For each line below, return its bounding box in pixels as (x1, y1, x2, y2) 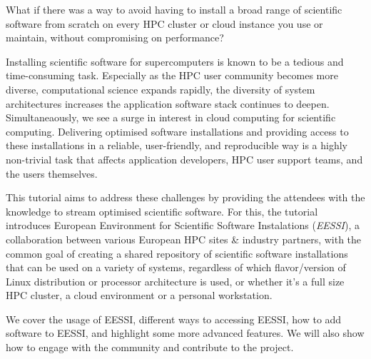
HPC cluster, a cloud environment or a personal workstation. (6, 288, 273, 303)
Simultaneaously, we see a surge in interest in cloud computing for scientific (6, 110, 336, 125)
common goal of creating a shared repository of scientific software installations (6, 246, 348, 261)
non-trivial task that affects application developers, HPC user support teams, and (6, 151, 363, 166)
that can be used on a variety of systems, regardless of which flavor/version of (6, 260, 346, 275)
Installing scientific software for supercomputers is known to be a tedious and (6, 54, 344, 69)
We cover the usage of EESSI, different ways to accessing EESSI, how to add (6, 311, 342, 326)
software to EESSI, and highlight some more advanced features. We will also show (6, 325, 365, 340)
